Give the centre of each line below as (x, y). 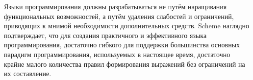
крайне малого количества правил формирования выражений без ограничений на (125, 64)
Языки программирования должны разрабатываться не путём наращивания (115, 6)
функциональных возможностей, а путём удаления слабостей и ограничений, (119, 16)
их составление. (28, 73)
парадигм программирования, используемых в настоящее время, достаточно (117, 54)
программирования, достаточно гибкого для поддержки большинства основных (122, 45)
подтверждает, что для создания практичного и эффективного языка (105, 35)
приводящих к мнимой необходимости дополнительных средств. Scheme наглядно (127, 26)
